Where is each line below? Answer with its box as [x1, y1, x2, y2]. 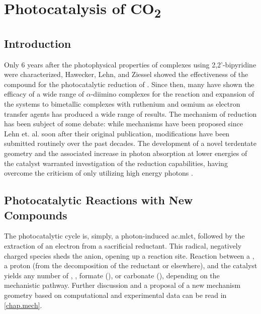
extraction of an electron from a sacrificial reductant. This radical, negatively [4, 240, 242, 251]
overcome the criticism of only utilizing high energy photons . [4, 168, 193, 178]
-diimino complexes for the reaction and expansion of [91, 89, 254, 99]
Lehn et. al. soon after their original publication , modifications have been [4, 128, 230, 138]
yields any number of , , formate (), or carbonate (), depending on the [4, 270, 220, 280]
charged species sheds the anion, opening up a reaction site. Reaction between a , [4, 250, 254, 261]
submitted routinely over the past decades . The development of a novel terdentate [4, 138, 256, 148]
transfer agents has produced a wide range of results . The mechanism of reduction [4, 108, 257, 119]
